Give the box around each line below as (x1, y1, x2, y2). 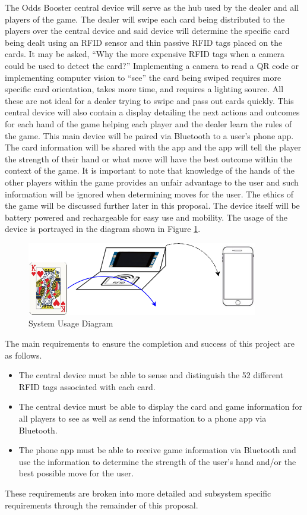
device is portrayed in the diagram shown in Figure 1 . (5, 222, 201, 235)
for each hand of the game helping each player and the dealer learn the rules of (5, 117, 292, 130)
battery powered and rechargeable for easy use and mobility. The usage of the (5, 211, 288, 223)
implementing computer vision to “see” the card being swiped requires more (5, 71, 281, 83)
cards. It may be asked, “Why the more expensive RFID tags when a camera (5, 48, 285, 60)
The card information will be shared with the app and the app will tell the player (5, 141, 302, 153)
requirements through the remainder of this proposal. (5, 498, 198, 511)
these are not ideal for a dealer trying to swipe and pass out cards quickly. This (5, 94, 294, 106)
